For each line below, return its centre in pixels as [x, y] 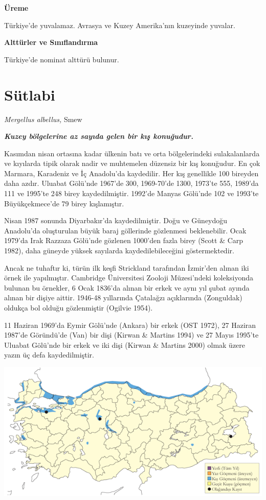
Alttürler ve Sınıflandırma [51, 42]
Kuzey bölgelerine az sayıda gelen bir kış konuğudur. [99, 136]
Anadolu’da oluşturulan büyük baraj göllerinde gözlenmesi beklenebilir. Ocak [125, 230]
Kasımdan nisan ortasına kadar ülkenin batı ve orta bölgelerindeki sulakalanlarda [132, 153]
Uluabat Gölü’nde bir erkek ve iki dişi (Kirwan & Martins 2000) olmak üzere [125, 344]
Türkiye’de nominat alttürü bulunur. [62, 59]
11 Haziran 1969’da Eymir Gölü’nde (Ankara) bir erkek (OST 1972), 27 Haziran [130, 325]
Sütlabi [30, 94]
